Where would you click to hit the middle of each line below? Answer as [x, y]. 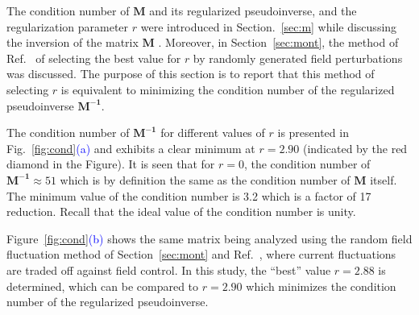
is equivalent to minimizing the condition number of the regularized [228, 89]
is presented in [313, 133]
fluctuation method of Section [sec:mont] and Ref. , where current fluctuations [201, 254]
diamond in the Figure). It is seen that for [111, 164]
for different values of [213, 133]
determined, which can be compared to [103, 286]
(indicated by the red [355, 148]
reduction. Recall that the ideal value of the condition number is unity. [181, 211]
